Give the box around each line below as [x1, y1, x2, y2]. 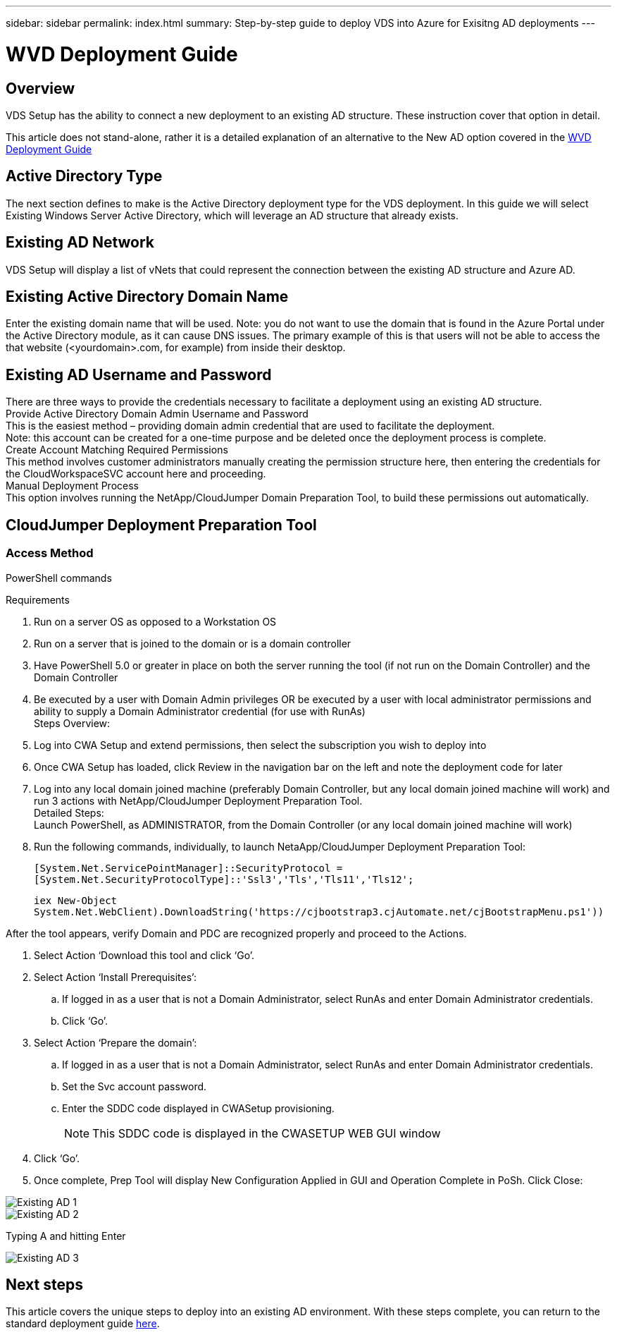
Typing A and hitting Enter [6, 1229, 126, 1242]
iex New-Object [34, 894, 118, 906]
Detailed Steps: [34, 806, 104, 819]
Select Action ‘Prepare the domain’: [34, 1036, 197, 1049]
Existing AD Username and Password [6, 365, 272, 384]
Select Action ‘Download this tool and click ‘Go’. [34, 949, 254, 961]
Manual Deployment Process [6, 480, 139, 492]
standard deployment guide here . [6, 1317, 160, 1330]
